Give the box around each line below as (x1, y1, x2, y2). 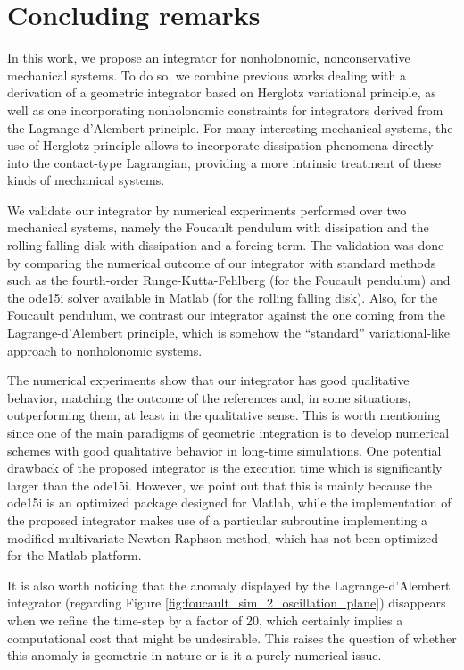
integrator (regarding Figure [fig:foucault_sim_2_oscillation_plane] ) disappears (7, 593, 446, 612)
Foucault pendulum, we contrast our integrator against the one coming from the (7, 306, 445, 324)
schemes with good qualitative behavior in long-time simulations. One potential (7, 440, 442, 459)
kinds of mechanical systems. (7, 171, 165, 189)
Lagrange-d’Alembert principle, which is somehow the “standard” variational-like (7, 323, 451, 342)
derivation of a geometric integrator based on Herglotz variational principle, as (7, 83, 436, 102)
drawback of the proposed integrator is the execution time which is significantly (7, 458, 443, 477)
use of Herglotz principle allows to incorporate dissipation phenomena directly (7, 136, 434, 155)
